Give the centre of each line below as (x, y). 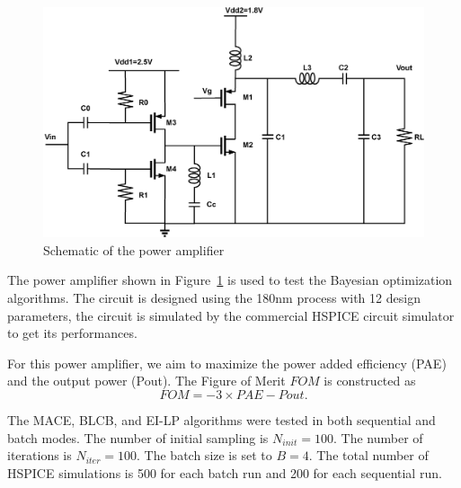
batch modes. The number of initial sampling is (138, 437)
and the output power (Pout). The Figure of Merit (146, 381)
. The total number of (368, 455)
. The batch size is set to (204, 455)
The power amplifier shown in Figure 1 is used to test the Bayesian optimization (230, 280)
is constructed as (370, 381)
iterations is (40, 455)
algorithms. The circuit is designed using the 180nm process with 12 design (214, 298)
